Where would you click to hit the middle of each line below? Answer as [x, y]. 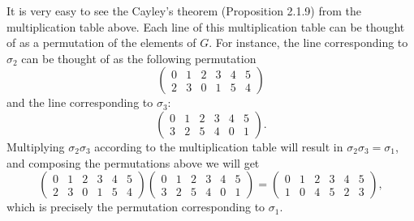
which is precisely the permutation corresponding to [136, 207]
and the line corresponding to [80, 102]
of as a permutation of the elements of [101, 42]
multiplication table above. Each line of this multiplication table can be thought [206, 26]
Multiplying [36, 146]
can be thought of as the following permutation [139, 58]
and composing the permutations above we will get [133, 162]
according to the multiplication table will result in [219, 146]
